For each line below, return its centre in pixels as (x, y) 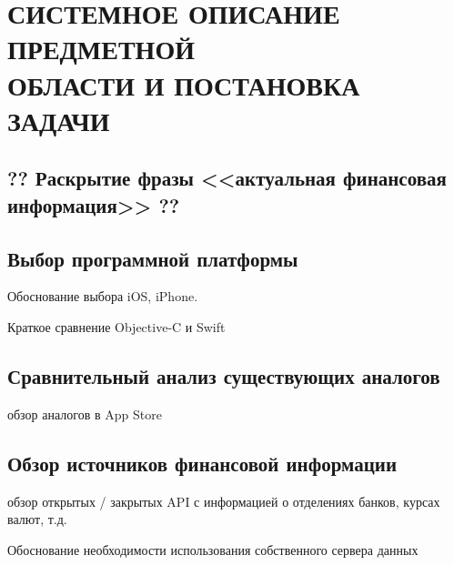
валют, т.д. (37, 519)
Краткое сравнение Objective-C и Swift (116, 326)
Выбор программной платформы (153, 258)
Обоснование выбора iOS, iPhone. (103, 296)
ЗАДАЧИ (59, 120)
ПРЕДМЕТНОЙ (101, 49)
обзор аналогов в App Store (85, 414)
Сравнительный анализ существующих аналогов (224, 375)
